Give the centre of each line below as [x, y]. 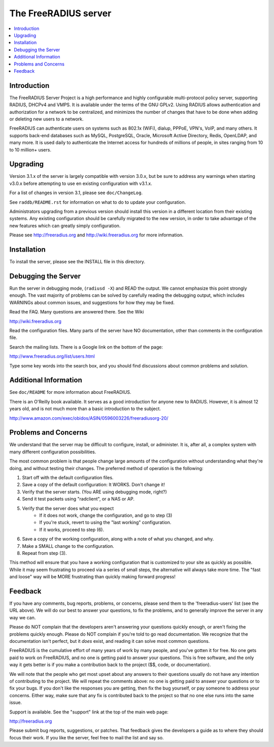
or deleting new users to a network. [46, 119]
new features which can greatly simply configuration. [65, 226]
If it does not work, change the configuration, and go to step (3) [106, 515]
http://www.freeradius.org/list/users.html [52, 356]
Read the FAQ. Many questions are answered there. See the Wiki [77, 312]
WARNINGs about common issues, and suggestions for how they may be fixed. [92, 302]
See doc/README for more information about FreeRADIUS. [70, 392]
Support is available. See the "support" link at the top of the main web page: [89, 712]
